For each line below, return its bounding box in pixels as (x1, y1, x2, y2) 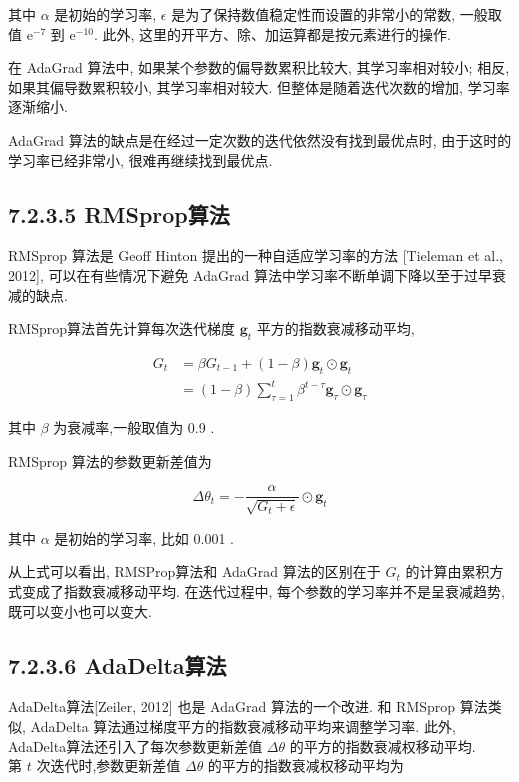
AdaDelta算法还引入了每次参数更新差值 (8, 735, 263, 756)
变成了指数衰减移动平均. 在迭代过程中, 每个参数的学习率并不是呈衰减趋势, (21, 580, 505, 601)
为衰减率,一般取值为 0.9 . (53, 417, 215, 438)
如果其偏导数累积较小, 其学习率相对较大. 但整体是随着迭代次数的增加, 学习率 (8, 76, 510, 97)
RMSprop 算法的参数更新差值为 (8, 450, 212, 471)
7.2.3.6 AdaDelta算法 (8, 649, 227, 680)
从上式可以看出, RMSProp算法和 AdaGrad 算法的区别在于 (8, 561, 381, 582)
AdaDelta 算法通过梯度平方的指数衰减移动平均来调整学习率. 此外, (30, 715, 456, 736)
